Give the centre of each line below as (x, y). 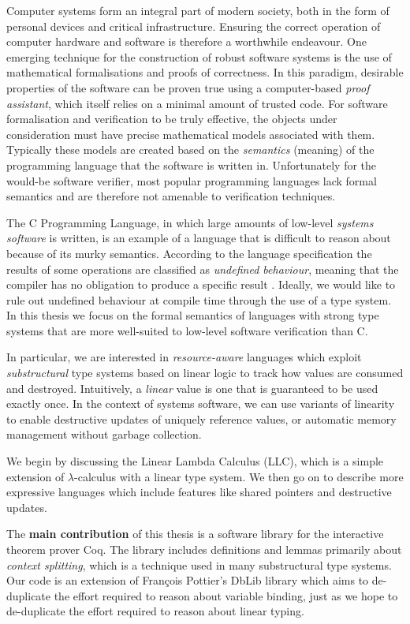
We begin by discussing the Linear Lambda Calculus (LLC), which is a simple (195, 461)
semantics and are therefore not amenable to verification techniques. (171, 196)
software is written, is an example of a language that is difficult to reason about (199, 238)
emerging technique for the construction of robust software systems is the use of (199, 56)
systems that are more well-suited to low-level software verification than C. (187, 330)
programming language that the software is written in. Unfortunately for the (192, 164)
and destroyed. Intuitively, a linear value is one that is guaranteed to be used (192, 388)
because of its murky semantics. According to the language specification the (189, 253)
